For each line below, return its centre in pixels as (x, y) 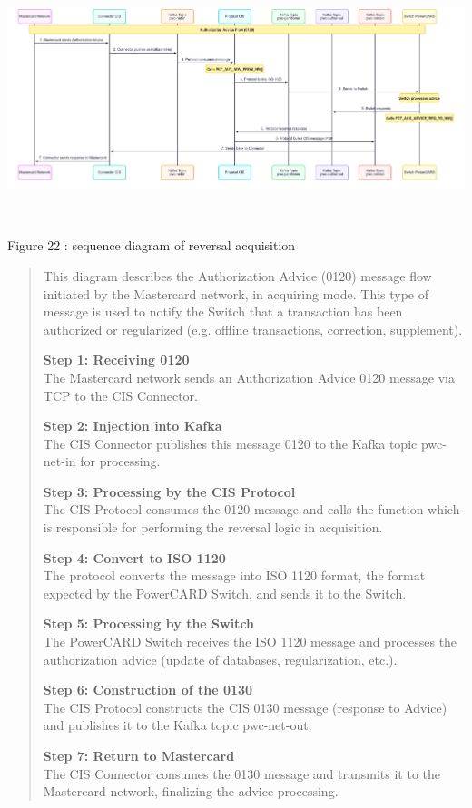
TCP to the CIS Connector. (120, 395)
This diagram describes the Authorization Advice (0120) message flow (237, 275)
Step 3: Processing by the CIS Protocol (169, 491)
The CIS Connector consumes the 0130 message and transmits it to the (241, 773)
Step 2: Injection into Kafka (133, 426)
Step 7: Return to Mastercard (139, 756)
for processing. (120, 461)
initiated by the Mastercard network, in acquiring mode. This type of (236, 293)
